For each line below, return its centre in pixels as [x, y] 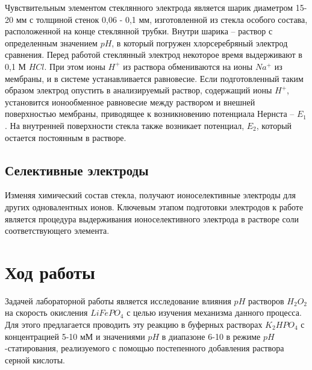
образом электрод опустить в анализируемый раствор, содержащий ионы [139, 90]
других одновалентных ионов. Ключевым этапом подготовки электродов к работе [154, 206]
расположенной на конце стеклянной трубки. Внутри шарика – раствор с [139, 31]
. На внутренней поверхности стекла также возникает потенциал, [125, 125]
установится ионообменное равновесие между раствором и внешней [130, 102]
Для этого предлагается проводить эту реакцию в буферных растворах [134, 325]
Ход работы [50, 271]
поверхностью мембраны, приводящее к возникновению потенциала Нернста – [150, 114]
